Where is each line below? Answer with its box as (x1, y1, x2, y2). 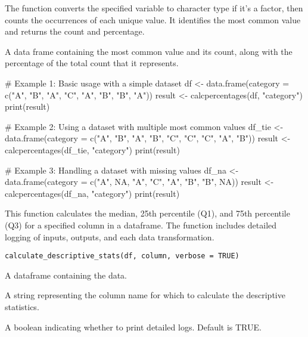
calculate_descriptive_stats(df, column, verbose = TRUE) (5, 252, 239, 261)
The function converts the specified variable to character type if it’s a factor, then (5, 2, 303, 14)
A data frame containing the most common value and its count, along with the (5, 45, 293, 57)
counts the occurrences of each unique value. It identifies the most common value (5, 13, 301, 26)
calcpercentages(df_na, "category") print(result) (5, 187, 180, 199)
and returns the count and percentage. (5, 25, 145, 38)
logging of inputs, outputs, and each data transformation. (5, 230, 214, 243)
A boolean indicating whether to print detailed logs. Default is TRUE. (5, 320, 262, 333)
